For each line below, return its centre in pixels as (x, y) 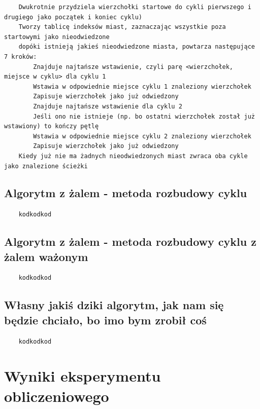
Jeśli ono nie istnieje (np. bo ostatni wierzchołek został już (144, 116)
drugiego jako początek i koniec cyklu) (73, 17)
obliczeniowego (57, 396)
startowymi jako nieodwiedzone (57, 37)
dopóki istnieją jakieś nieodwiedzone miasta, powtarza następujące (137, 47)
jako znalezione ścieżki (46, 166)
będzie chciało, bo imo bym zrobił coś (105, 320)
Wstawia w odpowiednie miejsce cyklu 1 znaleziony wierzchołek (142, 86)
